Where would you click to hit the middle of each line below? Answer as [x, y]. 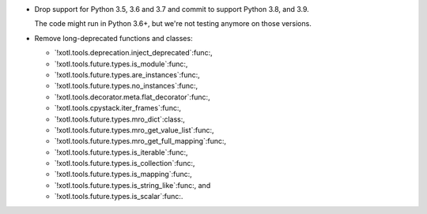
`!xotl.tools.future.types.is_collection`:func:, [125, 163]
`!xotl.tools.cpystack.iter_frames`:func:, [118, 108]
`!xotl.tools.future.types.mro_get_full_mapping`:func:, [140, 141]
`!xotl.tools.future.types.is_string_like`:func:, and [132, 185]
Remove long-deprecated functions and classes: [113, 38]
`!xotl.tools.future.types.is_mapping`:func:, [123, 175]
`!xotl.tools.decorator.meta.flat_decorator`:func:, [132, 97]
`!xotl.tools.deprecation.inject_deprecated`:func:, [133, 53]
